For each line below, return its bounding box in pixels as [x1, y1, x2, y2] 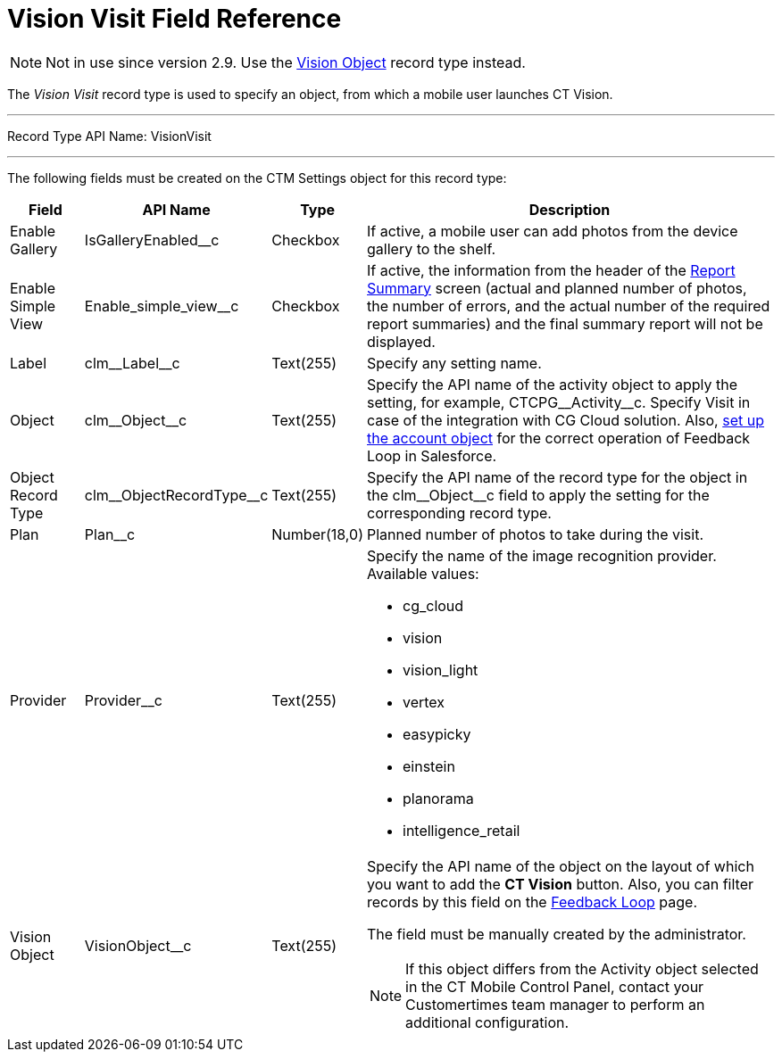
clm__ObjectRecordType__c [84, 485, 269, 504]
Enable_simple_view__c [84, 296, 239, 315]
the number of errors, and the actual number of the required [367, 296, 770, 315]
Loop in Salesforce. [367, 446, 497, 465]
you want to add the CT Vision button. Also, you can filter [367, 874, 754, 893]
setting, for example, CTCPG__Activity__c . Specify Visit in [367, 393, 751, 411]
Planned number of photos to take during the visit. [367, 525, 704, 543]
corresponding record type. [367, 503, 552, 522]
